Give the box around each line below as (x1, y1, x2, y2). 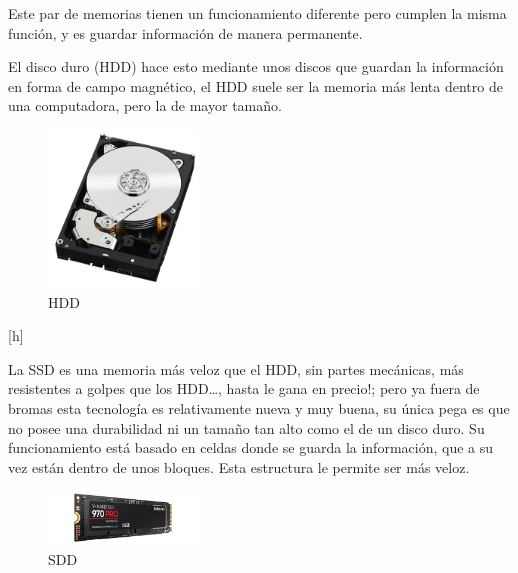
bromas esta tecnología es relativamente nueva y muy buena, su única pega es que (8, 397, 510, 418)
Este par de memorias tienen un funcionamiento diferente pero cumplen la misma (8, 3, 507, 23)
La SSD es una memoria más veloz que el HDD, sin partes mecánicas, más (8, 358, 464, 379)
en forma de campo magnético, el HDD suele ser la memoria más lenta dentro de (8, 75, 503, 96)
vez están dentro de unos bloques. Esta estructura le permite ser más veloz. (8, 456, 470, 477)
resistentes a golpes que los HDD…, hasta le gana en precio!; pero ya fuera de (8, 378, 480, 399)
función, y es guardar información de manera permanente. (8, 22, 363, 43)
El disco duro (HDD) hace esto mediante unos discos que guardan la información (8, 56, 504, 77)
